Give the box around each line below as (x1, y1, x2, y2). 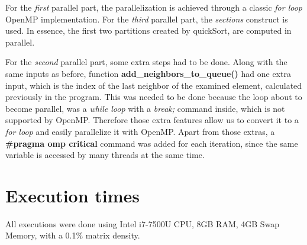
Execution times (5, 183, 140, 207)
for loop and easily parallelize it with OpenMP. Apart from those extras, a (5, 125, 275, 137)
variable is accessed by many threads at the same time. (5, 149, 205, 161)
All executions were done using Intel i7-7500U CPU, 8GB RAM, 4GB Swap (5, 217, 280, 230)
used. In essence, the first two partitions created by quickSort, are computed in (5, 24, 292, 37)
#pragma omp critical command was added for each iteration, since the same (5, 137, 298, 149)
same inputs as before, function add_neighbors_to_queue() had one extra (5, 67, 291, 79)
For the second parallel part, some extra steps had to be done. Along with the (5, 56, 287, 68)
